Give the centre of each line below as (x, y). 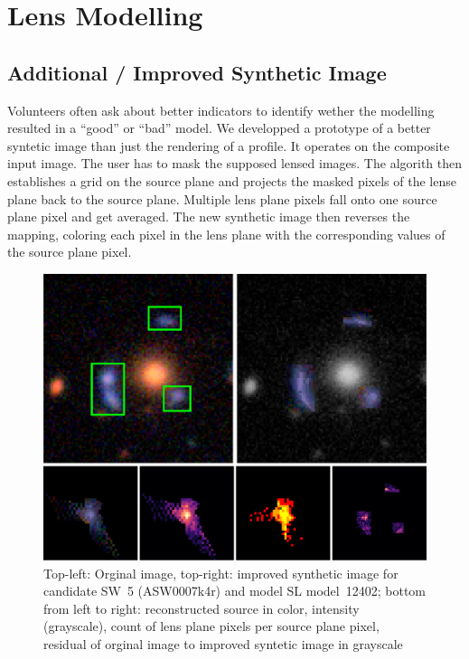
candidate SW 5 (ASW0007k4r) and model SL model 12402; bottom (234, 591)
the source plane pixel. (70, 252)
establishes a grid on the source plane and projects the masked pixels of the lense (232, 180)
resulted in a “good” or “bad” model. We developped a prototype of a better (219, 128)
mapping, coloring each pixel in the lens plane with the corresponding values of (226, 234)
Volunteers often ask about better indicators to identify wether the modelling (221, 110)
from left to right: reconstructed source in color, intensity (202, 608)
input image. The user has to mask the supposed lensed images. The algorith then (235, 163)
